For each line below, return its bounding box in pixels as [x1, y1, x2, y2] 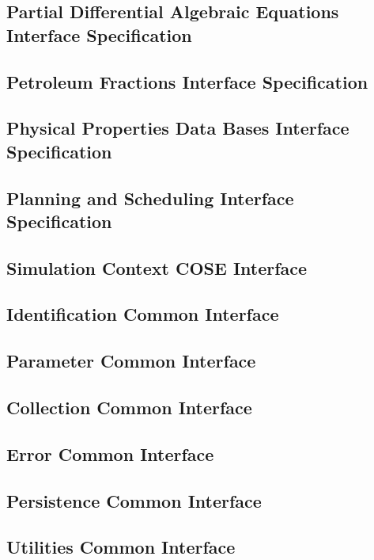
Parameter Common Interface [6, 349, 256, 373]
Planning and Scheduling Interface [6, 185, 294, 210]
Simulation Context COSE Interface [6, 255, 308, 280]
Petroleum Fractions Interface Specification [6, 69, 368, 93]
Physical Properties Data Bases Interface [6, 116, 349, 140]
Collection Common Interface [6, 395, 252, 420]
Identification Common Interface [6, 302, 279, 326]
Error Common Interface [6, 441, 214, 466]
